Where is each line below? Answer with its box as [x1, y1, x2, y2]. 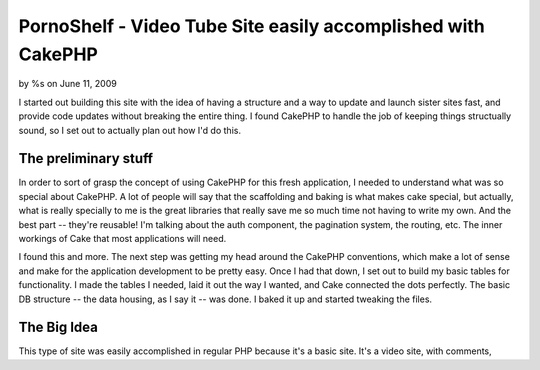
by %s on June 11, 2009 [18, 78, 117, 90]
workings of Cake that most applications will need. [18, 232, 227, 244]
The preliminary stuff [18, 150, 154, 167]
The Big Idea [18, 319, 99, 336]
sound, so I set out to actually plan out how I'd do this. [18, 124, 242, 136]
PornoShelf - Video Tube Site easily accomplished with [18, 15, 485, 37]
